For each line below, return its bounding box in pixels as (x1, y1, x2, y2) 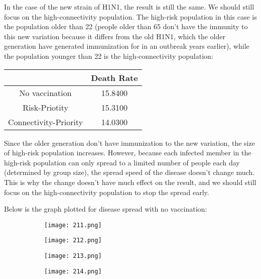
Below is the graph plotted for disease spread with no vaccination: (4, 204, 207, 214)
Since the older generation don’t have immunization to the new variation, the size (4, 137, 255, 148)
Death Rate (91, 71, 138, 83)
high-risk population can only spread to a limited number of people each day (4, 157, 240, 167)
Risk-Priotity (23, 101, 69, 113)
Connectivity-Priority (8, 116, 83, 128)
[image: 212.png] (44, 237, 102, 244)
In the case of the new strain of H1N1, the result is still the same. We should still (4, 2, 254, 12)
